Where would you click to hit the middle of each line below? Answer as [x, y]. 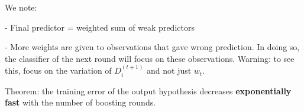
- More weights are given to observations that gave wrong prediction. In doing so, [152, 47]
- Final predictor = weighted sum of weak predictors [100, 27]
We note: [21, 7]
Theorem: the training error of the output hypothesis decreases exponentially [148, 90]
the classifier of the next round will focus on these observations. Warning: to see [150, 58]
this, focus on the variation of [58, 70]
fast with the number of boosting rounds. [80, 102]
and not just [169, 70]
